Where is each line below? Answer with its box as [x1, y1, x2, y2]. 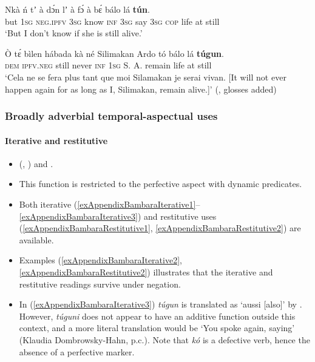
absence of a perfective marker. [19, 345, 135, 358]
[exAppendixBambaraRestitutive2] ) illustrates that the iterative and [19, 265, 273, 278]
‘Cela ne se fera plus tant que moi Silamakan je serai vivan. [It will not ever [5, 70, 286, 83]
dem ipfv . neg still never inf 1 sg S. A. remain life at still [5, 59, 212, 71]
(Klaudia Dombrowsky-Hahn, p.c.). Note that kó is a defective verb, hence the [19, 333, 310, 346]
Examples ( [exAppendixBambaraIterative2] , [19, 254, 182, 266]
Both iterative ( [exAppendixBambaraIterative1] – [19, 197, 200, 210]
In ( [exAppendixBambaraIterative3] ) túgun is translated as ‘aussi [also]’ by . [19, 298, 302, 311]
